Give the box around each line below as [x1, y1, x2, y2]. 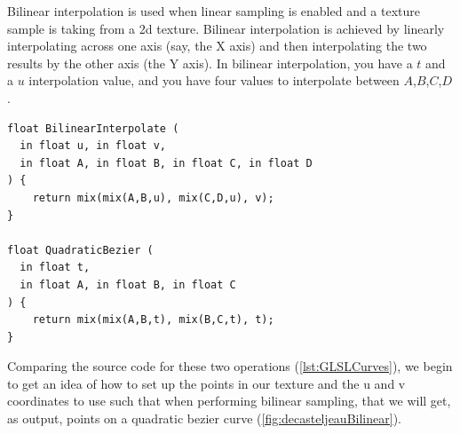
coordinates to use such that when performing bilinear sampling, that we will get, [7, 391, 451, 410]
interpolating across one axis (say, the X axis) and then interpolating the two [7, 36, 427, 55]
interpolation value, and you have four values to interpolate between [28, 71, 400, 90]
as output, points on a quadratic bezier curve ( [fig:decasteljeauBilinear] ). [7, 409, 401, 428]
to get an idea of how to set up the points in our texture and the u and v [7, 374, 406, 392]
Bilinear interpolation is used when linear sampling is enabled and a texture [7, 2, 421, 20]
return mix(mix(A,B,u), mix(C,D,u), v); [32, 191, 274, 204]
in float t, [20, 261, 91, 274]
